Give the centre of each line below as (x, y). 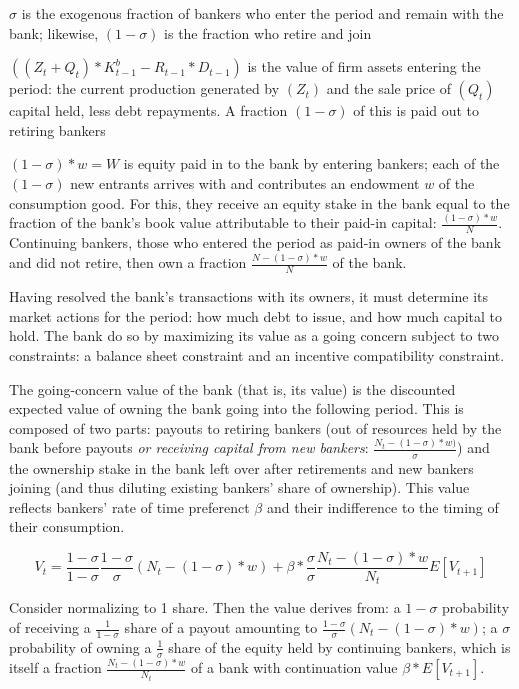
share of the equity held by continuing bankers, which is (339, 646)
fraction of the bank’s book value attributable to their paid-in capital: (223, 222)
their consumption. (67, 526)
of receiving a (50, 627)
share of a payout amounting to (221, 627)
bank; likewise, (54, 32)
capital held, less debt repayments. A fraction (148, 110)
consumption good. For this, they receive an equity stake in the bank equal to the (259, 202)
